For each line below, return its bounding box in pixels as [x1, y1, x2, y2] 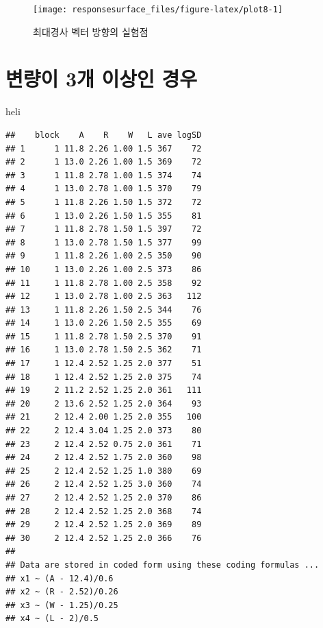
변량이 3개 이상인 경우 [5, 64, 198, 93]
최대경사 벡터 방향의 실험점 [33, 24, 148, 38]
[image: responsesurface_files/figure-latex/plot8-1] [33, 5, 283, 14]
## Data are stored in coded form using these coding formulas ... [5, 559, 320, 570]
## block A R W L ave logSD [5, 130, 202, 140]
